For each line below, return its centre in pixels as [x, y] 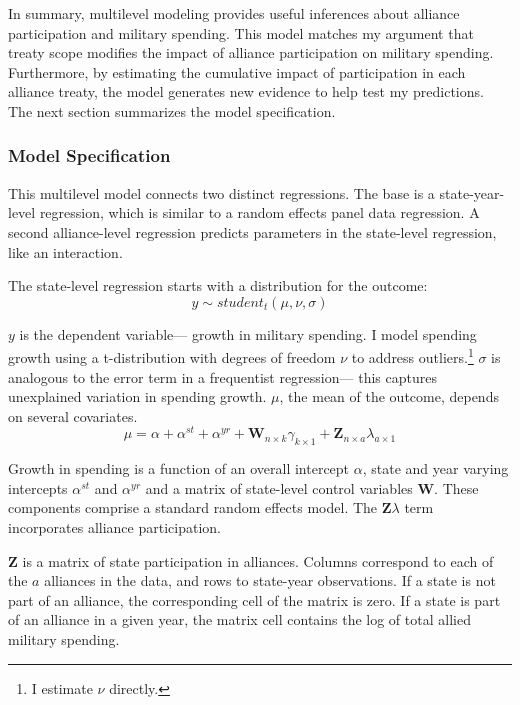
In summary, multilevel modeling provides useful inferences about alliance [234, 13]
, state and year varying [435, 468]
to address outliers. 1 [412, 355]
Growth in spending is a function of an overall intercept [179, 468]
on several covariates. [73, 415]
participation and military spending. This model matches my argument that [241, 32]
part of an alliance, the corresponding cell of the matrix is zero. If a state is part [254, 599]
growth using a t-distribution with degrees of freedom [172, 357]
